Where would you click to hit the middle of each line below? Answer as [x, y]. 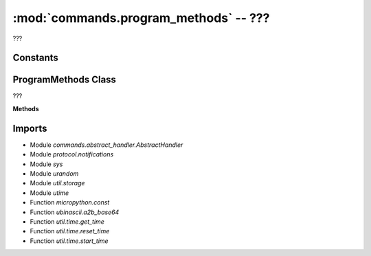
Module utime [49, 193]
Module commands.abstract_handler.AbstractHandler [106, 145]
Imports [30, 128]
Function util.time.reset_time [70, 231]
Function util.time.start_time [69, 241]
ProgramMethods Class [65, 80]
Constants [35, 58]
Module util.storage [57, 183]
